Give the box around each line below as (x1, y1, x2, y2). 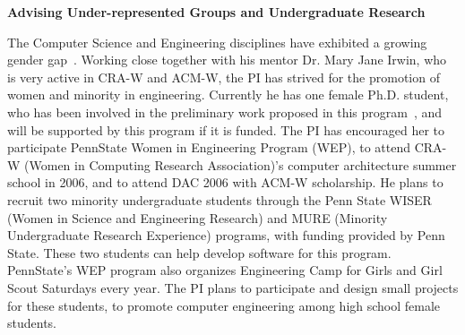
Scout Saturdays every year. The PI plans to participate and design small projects (7, 278, 459, 296)
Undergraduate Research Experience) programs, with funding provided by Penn (7, 226, 445, 245)
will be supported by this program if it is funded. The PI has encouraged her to (7, 120, 445, 139)
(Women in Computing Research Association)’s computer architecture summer (24, 155, 457, 174)
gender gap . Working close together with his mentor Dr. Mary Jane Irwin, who (7, 50, 447, 69)
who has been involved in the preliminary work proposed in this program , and (7, 102, 443, 121)
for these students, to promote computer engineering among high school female (7, 296, 441, 314)
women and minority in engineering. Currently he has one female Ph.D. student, (7, 85, 449, 104)
